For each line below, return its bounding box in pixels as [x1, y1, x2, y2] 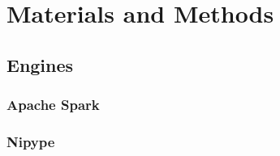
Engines [6, 52, 74, 77]
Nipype [6, 131, 55, 151]
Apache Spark [6, 95, 100, 115]
